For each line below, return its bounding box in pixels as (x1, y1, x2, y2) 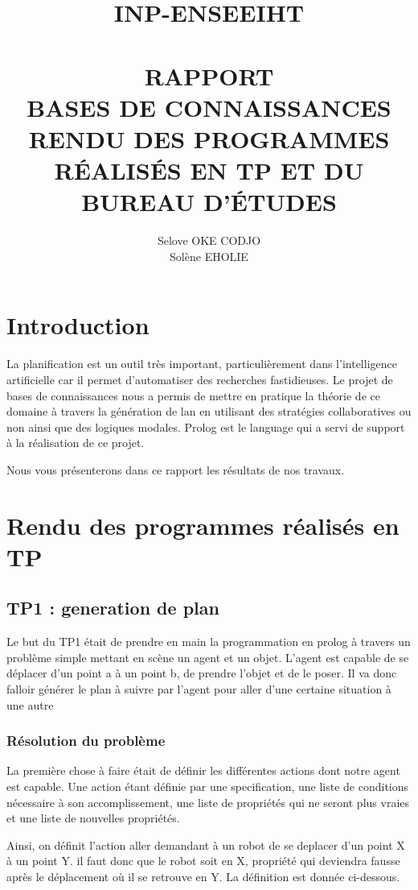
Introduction (6, 308, 150, 342)
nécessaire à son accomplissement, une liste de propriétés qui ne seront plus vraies (6, 793, 410, 810)
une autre (6, 696, 54, 713)
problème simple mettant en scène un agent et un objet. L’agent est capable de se (6, 648, 409, 665)
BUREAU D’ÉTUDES (81, 185, 337, 218)
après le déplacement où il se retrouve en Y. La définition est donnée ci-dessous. (6, 868, 400, 885)
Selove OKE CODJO (157, 232, 261, 249)
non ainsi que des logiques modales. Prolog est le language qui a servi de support (6, 418, 405, 435)
